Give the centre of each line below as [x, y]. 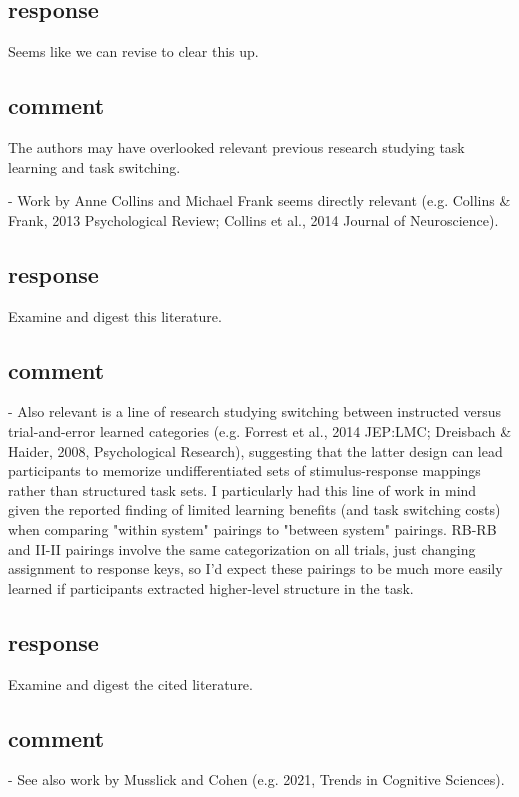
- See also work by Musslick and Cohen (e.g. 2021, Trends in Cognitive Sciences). [256, 779]
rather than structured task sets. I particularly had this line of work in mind [242, 489]
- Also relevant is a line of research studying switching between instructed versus [255, 411]
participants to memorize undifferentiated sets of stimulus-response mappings [244, 470]
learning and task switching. [94, 166]
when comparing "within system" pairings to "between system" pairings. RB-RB [252, 528]
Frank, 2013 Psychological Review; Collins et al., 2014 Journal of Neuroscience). [253, 219]
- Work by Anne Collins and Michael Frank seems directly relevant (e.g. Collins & [259, 200]
